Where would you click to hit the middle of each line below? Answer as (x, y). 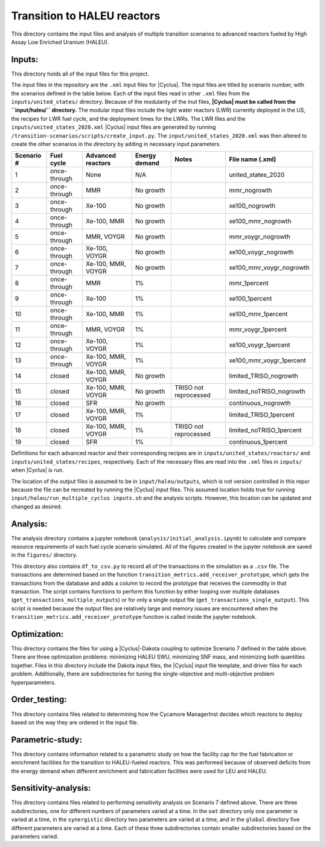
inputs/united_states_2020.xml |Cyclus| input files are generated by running (113, 127)
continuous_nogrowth (260, 403)
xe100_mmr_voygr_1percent (267, 360)
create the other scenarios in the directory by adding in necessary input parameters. (116, 144)
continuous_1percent (258, 442)
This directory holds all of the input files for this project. (80, 74)
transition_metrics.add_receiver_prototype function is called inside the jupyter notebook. (134, 617)
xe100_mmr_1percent (258, 314)
